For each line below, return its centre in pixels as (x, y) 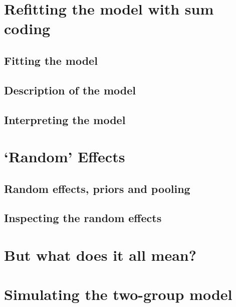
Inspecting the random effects (83, 218)
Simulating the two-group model (118, 294)
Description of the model (70, 90)
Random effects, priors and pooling (97, 188)
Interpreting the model (65, 119)
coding (27, 28)
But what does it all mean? (100, 255)
